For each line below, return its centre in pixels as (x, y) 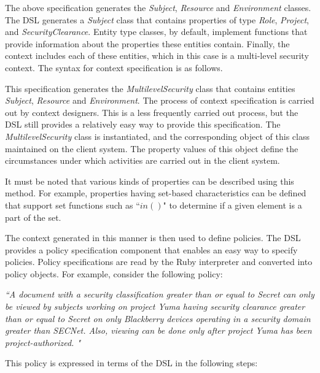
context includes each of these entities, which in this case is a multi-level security (157, 56)
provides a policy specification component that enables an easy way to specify (151, 249)
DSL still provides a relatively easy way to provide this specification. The (143, 124)
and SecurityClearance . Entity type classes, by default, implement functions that (156, 32)
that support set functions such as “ (72, 205)
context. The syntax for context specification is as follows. (114, 67)
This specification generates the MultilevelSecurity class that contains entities (150, 88)
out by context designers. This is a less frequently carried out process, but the (152, 112)
